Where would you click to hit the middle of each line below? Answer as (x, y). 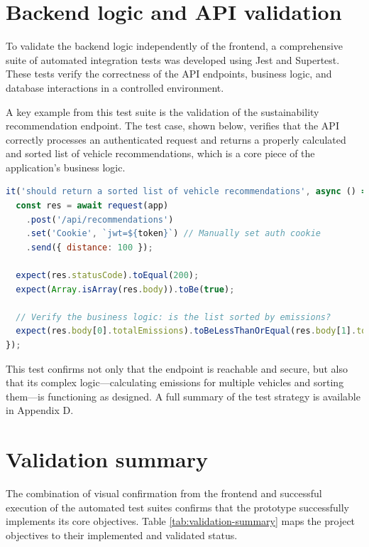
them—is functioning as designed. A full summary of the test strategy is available (183, 396)
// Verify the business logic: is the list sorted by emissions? (174, 317)
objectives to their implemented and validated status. (122, 535)
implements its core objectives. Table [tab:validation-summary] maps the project (181, 521)
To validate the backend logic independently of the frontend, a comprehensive (175, 46)
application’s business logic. (66, 167)
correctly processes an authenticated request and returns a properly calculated (176, 139)
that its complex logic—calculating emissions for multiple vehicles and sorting (175, 382)
